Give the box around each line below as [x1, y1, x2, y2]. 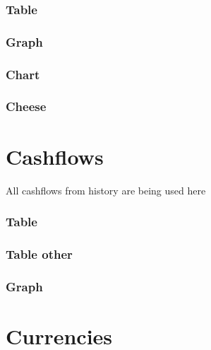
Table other [6, 245, 73, 262]
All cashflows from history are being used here [6, 182, 206, 197]
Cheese [6, 98, 47, 115]
